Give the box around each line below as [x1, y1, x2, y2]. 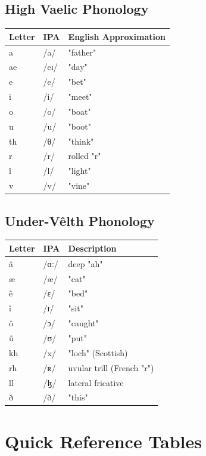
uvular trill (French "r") [68, 361, 154, 374]
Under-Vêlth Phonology [5, 211, 155, 229]
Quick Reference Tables [5, 429, 202, 453]
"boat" [68, 105, 91, 117]
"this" [68, 391, 88, 403]
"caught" [68, 317, 99, 329]
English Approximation [68, 30, 166, 42]
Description [68, 241, 117, 254]
